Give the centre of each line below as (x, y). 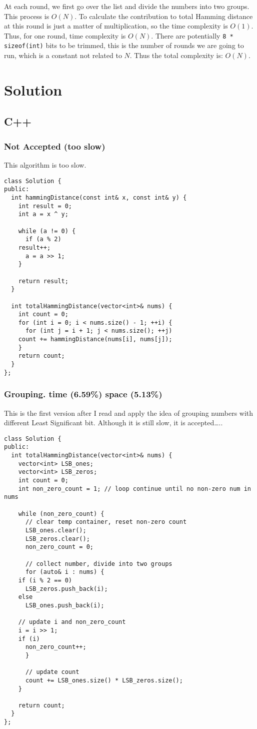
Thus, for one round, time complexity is (65, 35)
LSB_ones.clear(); (56, 531)
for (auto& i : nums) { (65, 572)
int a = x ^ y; (43, 214)
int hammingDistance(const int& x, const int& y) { (99, 197)
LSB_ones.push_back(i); (65, 605)
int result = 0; (45, 206)
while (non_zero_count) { (61, 514)
